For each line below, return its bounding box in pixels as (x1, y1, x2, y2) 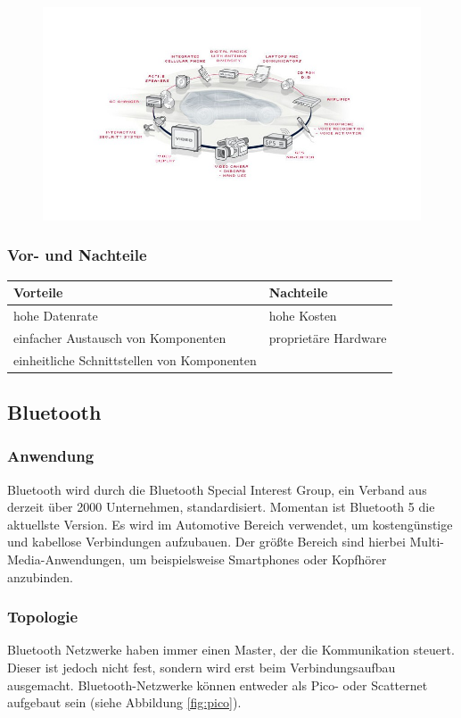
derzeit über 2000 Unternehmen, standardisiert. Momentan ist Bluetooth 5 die (7, 497, 435, 516)
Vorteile (13, 283, 63, 302)
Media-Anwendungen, (7, 550, 126, 569)
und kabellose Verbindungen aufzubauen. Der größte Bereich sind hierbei (7, 532, 406, 551)
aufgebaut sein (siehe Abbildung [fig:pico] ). (7, 693, 242, 712)
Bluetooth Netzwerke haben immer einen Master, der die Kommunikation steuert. (7, 640, 455, 659)
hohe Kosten (268, 305, 337, 324)
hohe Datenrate (13, 305, 98, 324)
